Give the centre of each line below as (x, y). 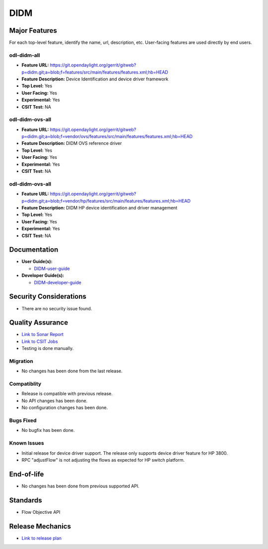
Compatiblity (25, 384)
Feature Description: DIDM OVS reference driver (72, 143)
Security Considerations (48, 297)
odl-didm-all (25, 55)
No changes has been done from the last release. (72, 371)
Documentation (34, 250)
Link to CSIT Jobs (40, 341)
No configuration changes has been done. (65, 408)
